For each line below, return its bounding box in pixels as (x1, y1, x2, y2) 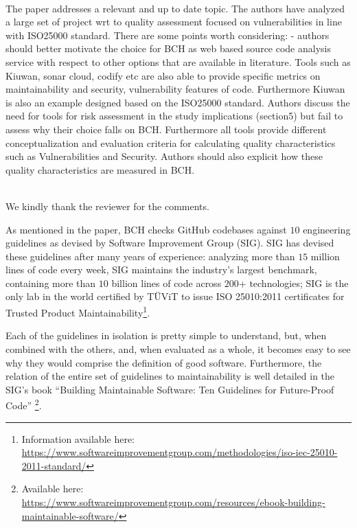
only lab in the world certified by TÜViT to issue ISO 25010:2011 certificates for (5, 289, 345, 303)
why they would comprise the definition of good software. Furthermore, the (5, 355, 322, 369)
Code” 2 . (5, 396, 42, 412)
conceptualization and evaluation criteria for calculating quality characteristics (5, 135, 336, 150)
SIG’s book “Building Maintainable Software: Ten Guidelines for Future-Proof (5, 382, 334, 396)
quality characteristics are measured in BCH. (5, 162, 195, 176)
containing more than (5, 275, 96, 290)
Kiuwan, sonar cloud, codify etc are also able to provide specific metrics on (5, 68, 321, 82)
